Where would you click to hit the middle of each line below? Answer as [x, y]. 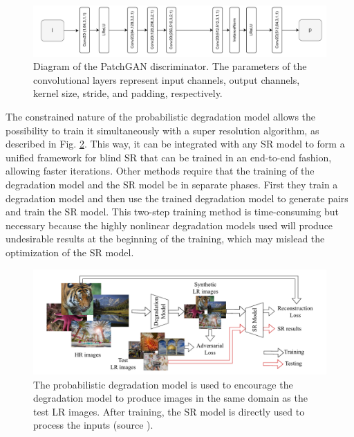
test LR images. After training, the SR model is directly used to [169, 411]
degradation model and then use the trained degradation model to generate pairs [177, 198]
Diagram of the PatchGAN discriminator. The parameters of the [170, 66]
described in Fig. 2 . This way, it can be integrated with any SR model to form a [175, 144]
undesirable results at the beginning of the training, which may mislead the [165, 239]
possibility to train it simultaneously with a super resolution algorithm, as [162, 130]
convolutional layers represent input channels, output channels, [167, 79]
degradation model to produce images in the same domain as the [170, 398]
